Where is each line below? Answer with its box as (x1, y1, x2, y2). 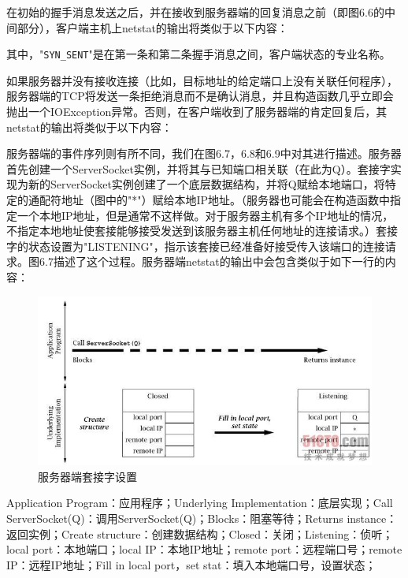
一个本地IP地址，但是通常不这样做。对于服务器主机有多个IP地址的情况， (17, 207, 394, 223)
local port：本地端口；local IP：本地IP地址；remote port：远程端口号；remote (6, 541, 402, 557)
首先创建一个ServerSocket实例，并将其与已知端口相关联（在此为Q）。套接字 (6, 160, 391, 177)
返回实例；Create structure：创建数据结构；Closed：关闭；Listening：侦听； (6, 525, 394, 542)
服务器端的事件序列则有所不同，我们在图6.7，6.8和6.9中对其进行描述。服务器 (6, 145, 402, 162)
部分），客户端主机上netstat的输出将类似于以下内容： (17, 19, 288, 35)
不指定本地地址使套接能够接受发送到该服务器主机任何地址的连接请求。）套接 (6, 222, 398, 239)
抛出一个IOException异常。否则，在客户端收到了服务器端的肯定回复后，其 (6, 103, 388, 120)
